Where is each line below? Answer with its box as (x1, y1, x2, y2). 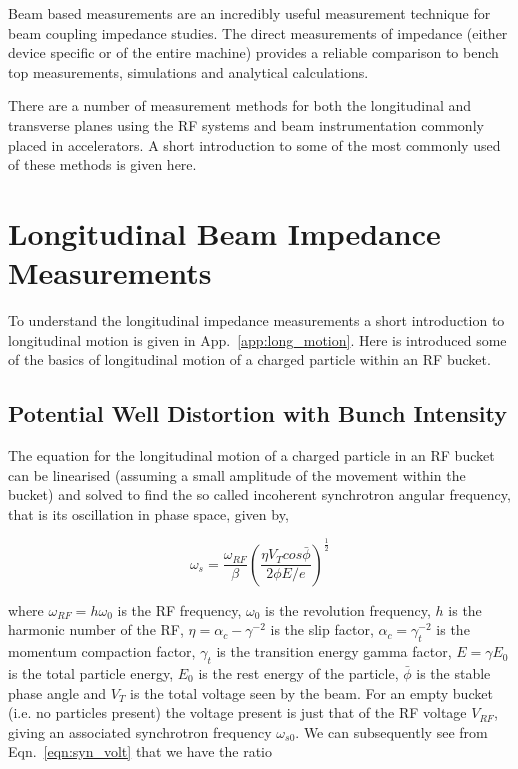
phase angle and (8, 682, 107, 703)
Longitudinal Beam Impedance (8, 212, 441, 253)
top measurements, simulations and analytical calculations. (8, 61, 369, 82)
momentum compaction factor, (8, 641, 196, 662)
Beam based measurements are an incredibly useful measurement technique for (8, 3, 491, 23)
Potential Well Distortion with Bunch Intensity (8, 398, 507, 429)
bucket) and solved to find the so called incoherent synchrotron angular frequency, (8, 484, 511, 505)
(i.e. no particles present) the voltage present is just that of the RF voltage (8, 702, 467, 723)
